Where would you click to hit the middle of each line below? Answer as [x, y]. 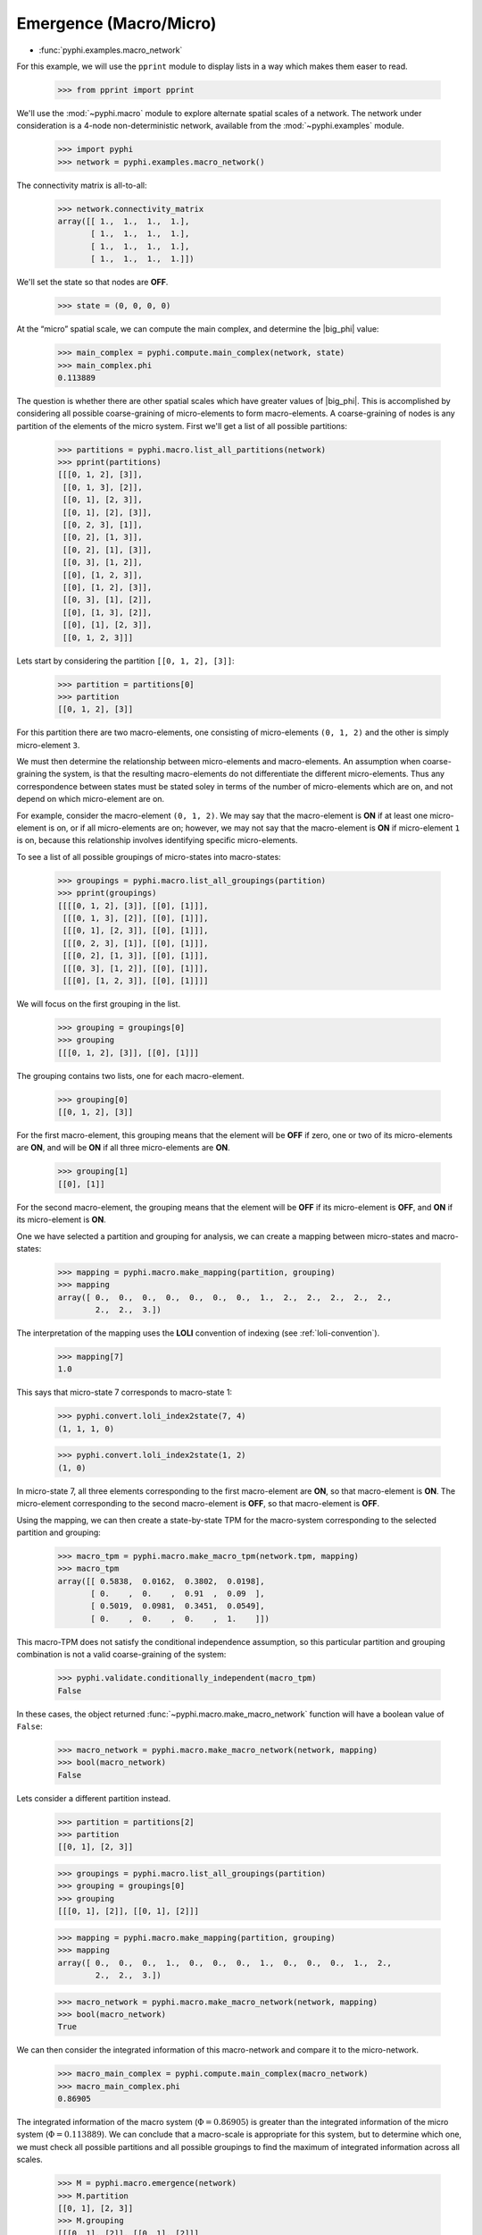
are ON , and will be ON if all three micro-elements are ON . [124, 1148]
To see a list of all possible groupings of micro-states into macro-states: [149, 856]
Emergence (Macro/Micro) [116, 23]
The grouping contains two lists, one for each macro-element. [130, 1075]
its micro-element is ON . [61, 1219]
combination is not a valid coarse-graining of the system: [121, 1655]
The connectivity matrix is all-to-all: [82, 185]
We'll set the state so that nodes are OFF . [92, 283]
